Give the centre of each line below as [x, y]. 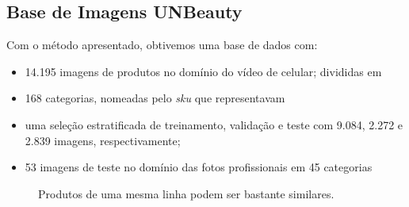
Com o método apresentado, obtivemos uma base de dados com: [162, 45]
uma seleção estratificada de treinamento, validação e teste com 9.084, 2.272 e [214, 124]
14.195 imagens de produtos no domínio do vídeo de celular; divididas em [203, 71]
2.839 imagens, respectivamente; [103, 140]
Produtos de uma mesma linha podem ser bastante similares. [186, 193]
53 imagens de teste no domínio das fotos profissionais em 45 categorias [199, 167]
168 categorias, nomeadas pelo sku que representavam [155, 98]
